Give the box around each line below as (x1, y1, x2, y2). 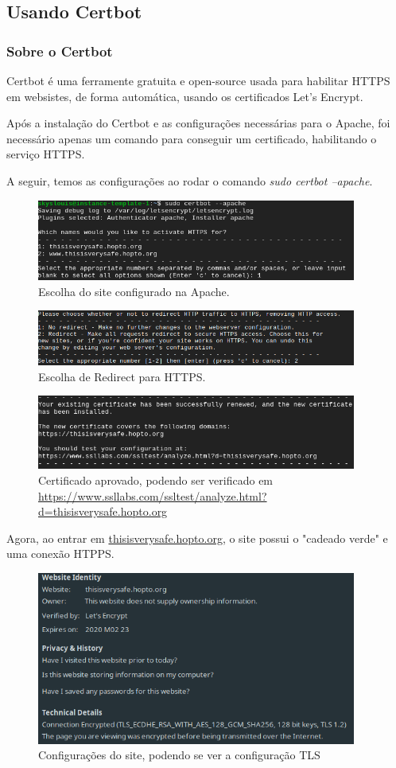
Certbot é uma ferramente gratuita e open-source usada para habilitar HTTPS (6, 72, 390, 88)
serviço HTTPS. (6, 146, 85, 162)
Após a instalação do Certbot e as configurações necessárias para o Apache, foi (6, 115, 390, 131)
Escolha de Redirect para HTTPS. (38, 368, 206, 384)
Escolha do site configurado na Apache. (38, 283, 230, 299)
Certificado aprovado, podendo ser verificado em (38, 471, 274, 488)
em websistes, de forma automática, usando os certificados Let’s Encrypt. (6, 88, 363, 104)
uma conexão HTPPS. (6, 545, 115, 562)
